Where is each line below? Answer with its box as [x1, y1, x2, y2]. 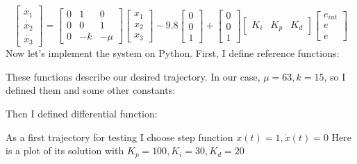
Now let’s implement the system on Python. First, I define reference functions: [6, 46, 340, 60]
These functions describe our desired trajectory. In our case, [6, 69, 260, 83]
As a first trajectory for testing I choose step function [6, 129, 233, 144]
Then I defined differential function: [6, 106, 158, 120]
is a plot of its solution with [6, 143, 124, 158]
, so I [324, 69, 346, 83]
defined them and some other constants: [6, 83, 176, 97]
